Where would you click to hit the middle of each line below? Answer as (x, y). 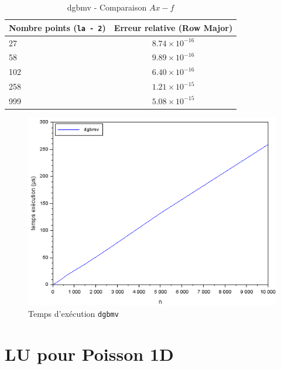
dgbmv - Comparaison (107, 7)
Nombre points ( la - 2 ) (57, 27)
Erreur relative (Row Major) (173, 27)
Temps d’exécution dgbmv (73, 313)
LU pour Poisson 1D (89, 353)
